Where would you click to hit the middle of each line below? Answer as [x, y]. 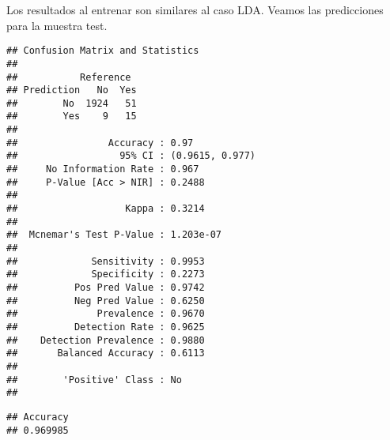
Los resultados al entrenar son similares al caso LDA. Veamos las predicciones [195, 9]
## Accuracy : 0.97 [100, 143]
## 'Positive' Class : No [94, 380]
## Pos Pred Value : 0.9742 [106, 288]
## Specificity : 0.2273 [106, 275]
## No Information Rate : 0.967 [103, 169]
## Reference [69, 77]
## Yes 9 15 [72, 117]
